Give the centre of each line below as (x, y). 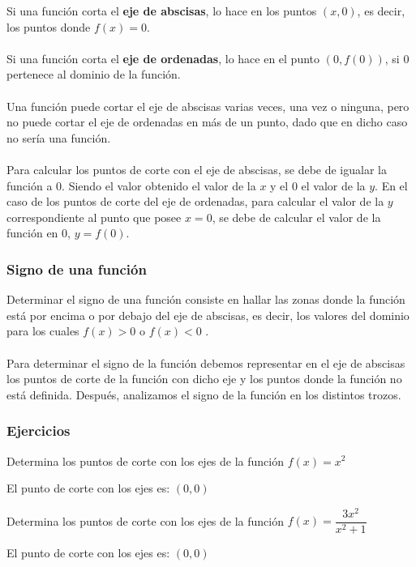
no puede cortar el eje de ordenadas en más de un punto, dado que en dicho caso (207, 122)
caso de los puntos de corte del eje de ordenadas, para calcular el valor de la (195, 201)
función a (30, 185)
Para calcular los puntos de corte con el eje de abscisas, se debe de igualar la (197, 169)
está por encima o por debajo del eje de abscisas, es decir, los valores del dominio (208, 315)
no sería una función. (59, 137)
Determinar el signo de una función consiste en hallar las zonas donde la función (206, 299)
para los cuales (43, 331)
